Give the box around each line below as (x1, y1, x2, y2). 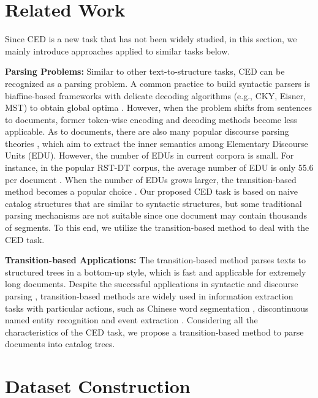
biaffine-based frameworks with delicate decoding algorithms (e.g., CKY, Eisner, (5, 89, 306, 102)
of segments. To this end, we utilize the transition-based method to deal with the (5, 221, 309, 234)
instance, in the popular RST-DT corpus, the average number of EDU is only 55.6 (5, 161, 314, 174)
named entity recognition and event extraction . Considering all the (5, 314, 258, 326)
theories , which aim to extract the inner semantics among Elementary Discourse (5, 137, 308, 149)
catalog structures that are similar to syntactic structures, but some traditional (5, 197, 302, 209)
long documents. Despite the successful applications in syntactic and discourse (5, 277, 298, 290)
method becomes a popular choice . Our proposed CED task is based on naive (5, 185, 298, 198)
